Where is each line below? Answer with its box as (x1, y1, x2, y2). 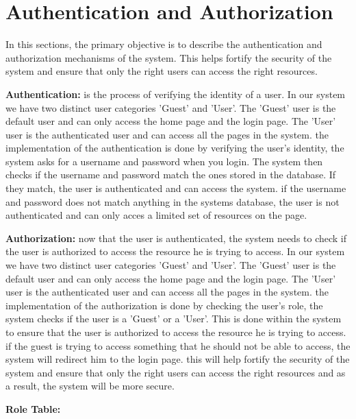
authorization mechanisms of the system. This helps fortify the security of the (5, 50, 332, 64)
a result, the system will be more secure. (5, 379, 175, 393)
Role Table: (5, 401, 61, 416)
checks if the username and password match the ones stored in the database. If (5, 167, 336, 182)
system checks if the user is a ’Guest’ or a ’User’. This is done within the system (5, 311, 342, 326)
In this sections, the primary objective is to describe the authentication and (5, 37, 322, 51)
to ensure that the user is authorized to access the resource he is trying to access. (5, 325, 346, 339)
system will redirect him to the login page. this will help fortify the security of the (5, 352, 350, 366)
